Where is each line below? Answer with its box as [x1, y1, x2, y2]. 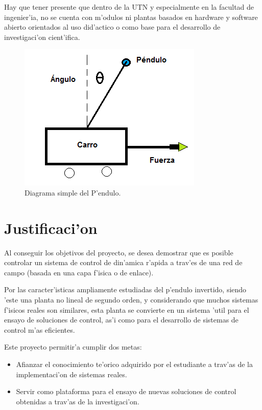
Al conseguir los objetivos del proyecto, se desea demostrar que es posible [4, 247, 233, 257]
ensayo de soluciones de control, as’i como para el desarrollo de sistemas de [4, 314, 239, 325]
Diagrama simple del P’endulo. [25, 187, 121, 198]
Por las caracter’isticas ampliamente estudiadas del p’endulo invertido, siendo [4, 284, 247, 295]
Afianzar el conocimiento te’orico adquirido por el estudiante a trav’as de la [16, 359, 253, 370]
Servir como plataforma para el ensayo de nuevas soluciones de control [16, 386, 236, 397]
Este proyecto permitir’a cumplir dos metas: [4, 341, 142, 352]
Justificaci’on [4, 217, 98, 238]
